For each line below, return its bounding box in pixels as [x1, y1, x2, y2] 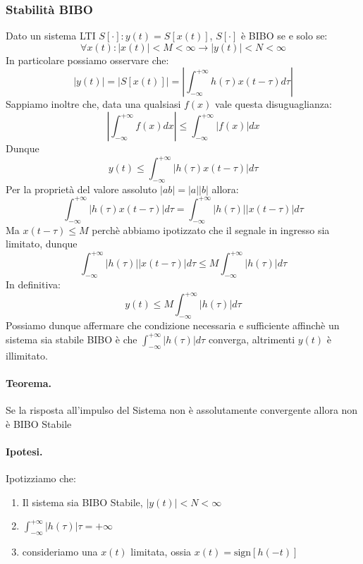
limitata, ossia [130, 544, 192, 558]
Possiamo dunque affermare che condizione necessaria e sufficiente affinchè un [6, 318, 340, 333]
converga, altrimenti [208, 331, 295, 346]
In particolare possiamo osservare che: [6, 52, 169, 67]
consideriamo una [22, 544, 98, 558]
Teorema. [6, 375, 52, 390]
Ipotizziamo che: [6, 470, 76, 485]
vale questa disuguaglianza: [215, 97, 332, 111]
